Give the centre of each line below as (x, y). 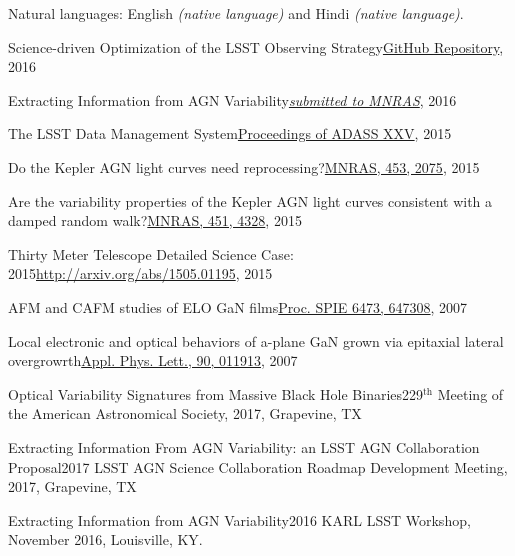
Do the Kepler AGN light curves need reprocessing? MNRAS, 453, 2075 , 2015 (244, 166)
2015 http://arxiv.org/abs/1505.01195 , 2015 (140, 273)
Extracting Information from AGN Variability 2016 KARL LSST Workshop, (239, 519)
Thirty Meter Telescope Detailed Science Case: (151, 253)
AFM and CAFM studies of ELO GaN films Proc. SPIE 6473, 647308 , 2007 (238, 306)
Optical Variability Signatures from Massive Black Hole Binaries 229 (216, 393)
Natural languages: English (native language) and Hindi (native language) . (236, 13)
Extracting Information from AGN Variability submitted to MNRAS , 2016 (232, 99)
